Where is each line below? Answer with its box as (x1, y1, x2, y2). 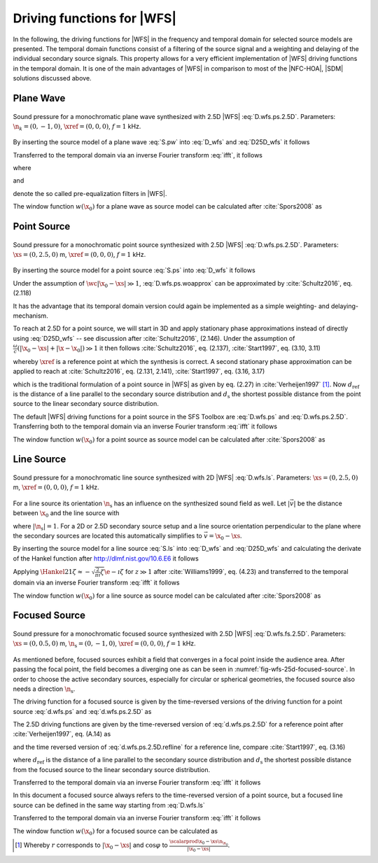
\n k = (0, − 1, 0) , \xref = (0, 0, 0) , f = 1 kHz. (13, 122, 141, 132)
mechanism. (13, 311, 48, 320)
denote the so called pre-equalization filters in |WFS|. (13, 189, 167, 197)
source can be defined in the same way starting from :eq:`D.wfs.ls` (13, 801, 206, 809)
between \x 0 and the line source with (13, 509, 120, 519)
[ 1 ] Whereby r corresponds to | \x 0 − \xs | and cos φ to (15, 841, 168, 850)
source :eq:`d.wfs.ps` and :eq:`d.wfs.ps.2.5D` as (13, 707, 152, 715)
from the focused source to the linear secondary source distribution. (13, 765, 211, 773)
